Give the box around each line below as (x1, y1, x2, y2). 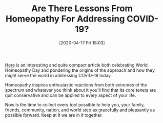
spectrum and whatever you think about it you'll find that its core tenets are (5, 87, 156, 93)
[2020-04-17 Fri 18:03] (59, 40, 105, 45)
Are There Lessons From (31, 3, 133, 14)
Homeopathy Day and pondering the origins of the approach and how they (5, 67, 155, 73)
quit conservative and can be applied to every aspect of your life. (5, 92, 136, 98)
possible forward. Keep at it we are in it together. (5, 112, 103, 118)
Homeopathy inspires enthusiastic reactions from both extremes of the (5, 82, 147, 88)
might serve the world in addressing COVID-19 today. (5, 72, 112, 78)
